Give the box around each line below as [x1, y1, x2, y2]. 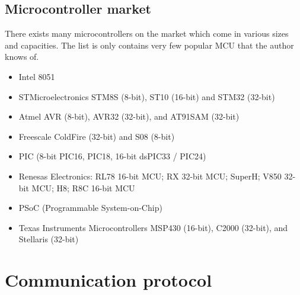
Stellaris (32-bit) [18, 233, 79, 245]
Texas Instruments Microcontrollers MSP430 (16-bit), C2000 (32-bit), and [18, 221, 288, 233]
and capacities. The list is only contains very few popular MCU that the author [5, 39, 294, 51]
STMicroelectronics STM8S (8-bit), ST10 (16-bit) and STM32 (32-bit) [18, 90, 275, 102]
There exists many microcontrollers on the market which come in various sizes [5, 27, 289, 40]
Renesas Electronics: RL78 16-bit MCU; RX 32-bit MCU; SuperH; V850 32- [18, 169, 296, 182]
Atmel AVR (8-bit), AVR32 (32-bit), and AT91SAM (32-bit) [18, 110, 240, 123]
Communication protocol [5, 268, 212, 292]
